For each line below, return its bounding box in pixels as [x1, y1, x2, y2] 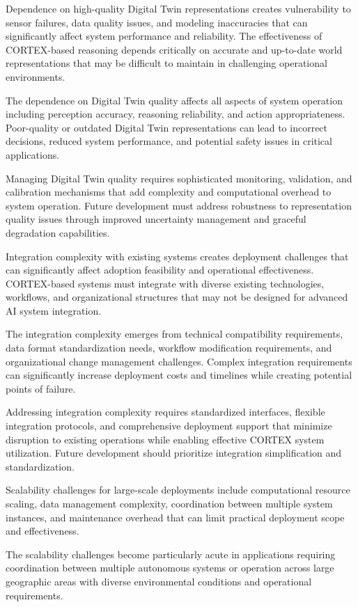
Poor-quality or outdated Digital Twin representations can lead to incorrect [6, 120, 328, 134]
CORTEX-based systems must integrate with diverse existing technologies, [6, 276, 325, 290]
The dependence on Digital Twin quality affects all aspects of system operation [6, 93, 343, 107]
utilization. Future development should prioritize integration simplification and [6, 446, 342, 460]
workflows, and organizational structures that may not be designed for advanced [6, 290, 348, 304]
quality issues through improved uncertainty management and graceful [6, 212, 306, 226]
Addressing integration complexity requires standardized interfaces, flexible [6, 404, 325, 419]
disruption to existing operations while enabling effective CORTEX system [6, 432, 325, 446]
